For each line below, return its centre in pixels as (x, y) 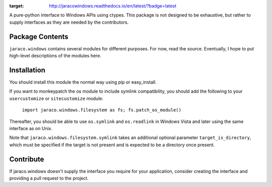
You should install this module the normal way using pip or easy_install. (83, 82)
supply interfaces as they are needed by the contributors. (69, 22)
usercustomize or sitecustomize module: (56, 98)
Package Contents (39, 37)
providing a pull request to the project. (49, 178)
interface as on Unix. (31, 128)
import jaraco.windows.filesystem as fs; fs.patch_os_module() (101, 110)
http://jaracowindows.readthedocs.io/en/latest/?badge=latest (113, 6)
